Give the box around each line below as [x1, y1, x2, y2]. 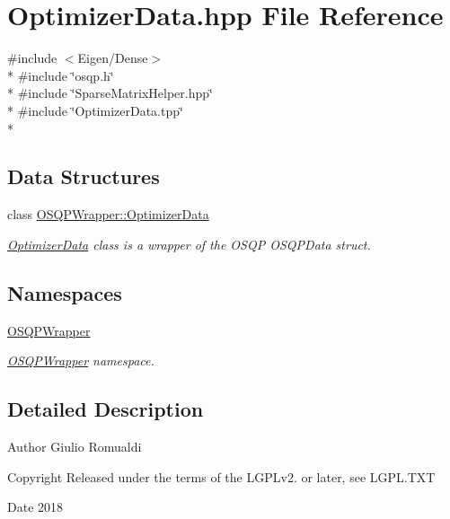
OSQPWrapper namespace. [7, 351, 154, 370]
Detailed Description [7, 395, 204, 423]
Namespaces [7, 278, 122, 306]
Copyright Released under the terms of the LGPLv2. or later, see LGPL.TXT [7, 467, 436, 486]
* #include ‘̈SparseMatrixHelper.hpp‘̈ [7, 84, 213, 102]
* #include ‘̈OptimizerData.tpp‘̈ [7, 101, 183, 119]
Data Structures [7, 163, 160, 190]
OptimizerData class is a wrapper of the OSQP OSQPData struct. [7, 234, 371, 253]
